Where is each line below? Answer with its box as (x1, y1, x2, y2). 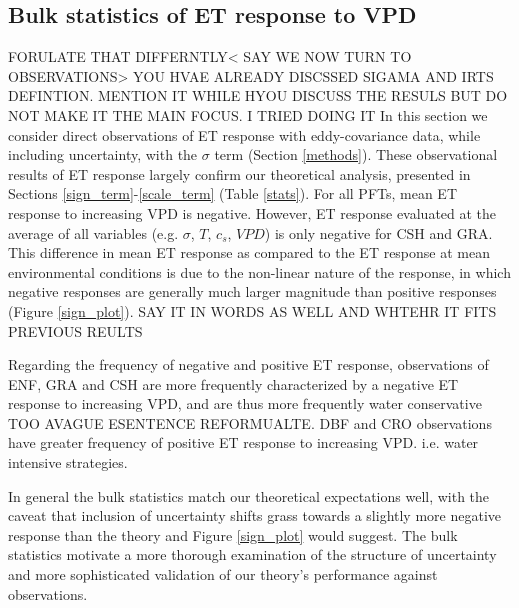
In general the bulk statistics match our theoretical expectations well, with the (8, 485, 490, 506)
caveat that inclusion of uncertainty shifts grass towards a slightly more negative (8, 505, 502, 526)
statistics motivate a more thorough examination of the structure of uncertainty (8, 544, 497, 565)
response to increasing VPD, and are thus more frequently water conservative (8, 393, 482, 414)
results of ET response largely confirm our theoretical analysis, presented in (8, 163, 471, 184)
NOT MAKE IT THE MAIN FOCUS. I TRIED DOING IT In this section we (8, 104, 488, 125)
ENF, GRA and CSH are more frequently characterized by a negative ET (8, 373, 459, 394)
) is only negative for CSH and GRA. (264, 222, 493, 243)
